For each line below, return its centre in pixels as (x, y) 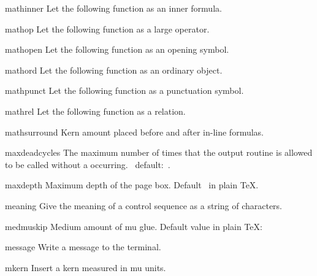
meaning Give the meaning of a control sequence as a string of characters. (144, 205)
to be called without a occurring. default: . (88, 164)
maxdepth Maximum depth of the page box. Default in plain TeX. (132, 185)
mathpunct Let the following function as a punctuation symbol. (124, 90)
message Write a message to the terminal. (83, 247)
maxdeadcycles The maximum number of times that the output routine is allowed (159, 152)
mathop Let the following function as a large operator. (107, 29)
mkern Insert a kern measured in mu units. (86, 267)
